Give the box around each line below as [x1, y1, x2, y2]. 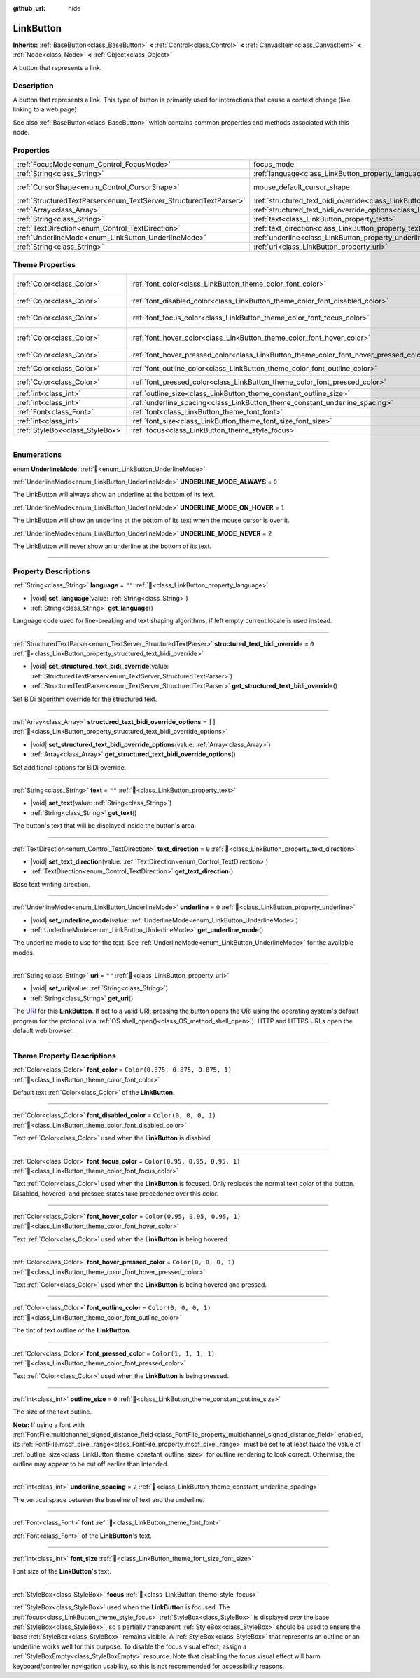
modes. [13, 948, 35, 957]
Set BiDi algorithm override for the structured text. [13, 695, 157, 703]
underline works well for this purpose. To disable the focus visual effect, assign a [13, 1642, 247, 1651]
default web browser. [13, 1027, 75, 1035]
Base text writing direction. [13, 880, 91, 888]
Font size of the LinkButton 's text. [13, 1567, 111, 1576]
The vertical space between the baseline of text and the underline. [13, 1495, 205, 1503]
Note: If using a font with [13, 1420, 85, 1429]
